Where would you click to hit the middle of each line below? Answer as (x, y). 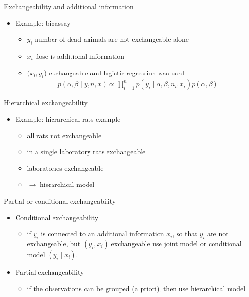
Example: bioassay (43, 23)
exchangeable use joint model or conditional (176, 243)
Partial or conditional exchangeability (60, 200)
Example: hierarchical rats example (68, 119)
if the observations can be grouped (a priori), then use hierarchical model (136, 288)
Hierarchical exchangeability (46, 102)
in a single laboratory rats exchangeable (86, 152)
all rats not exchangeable (64, 135)
